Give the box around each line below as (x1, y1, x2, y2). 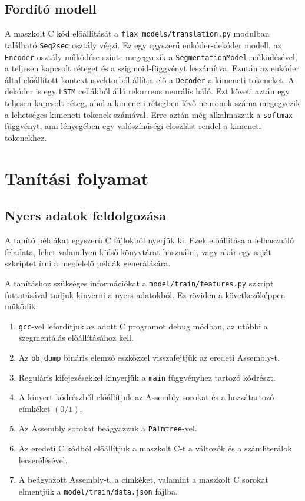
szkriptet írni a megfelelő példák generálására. (5, 257, 171, 269)
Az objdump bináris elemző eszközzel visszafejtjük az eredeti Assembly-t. (18, 351, 280, 363)
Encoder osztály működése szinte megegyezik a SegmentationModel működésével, (5, 50, 297, 62)
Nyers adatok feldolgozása (5, 206, 166, 225)
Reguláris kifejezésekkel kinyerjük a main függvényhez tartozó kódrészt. (18, 371, 276, 383)
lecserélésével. (18, 453, 68, 466)
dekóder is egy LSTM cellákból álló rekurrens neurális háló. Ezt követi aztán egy (5, 85, 290, 97)
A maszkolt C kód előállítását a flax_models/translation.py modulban (5, 27, 270, 39)
